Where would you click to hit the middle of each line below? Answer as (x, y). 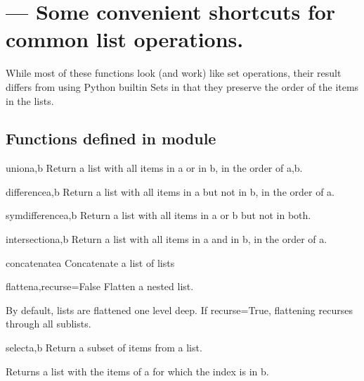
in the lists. (30, 100)
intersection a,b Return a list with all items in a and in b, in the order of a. (167, 239)
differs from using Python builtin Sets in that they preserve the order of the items (182, 86)
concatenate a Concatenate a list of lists (90, 262)
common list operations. (125, 39)
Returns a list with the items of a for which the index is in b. (137, 371)
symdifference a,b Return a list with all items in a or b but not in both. (158, 215)
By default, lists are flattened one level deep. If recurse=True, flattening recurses (179, 310)
